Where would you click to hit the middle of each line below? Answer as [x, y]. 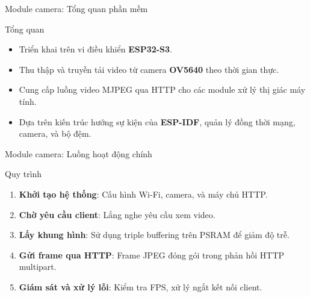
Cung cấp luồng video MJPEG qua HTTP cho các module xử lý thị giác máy [162, 89]
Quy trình [23, 174]
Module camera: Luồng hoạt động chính [79, 153]
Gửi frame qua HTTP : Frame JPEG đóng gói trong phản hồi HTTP [152, 255]
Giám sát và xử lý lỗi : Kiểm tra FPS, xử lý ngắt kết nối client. [141, 286]
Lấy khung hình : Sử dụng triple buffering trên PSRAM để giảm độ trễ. [154, 235]
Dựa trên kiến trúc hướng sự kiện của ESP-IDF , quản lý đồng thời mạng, [157, 121]
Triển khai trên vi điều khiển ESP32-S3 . [96, 49]
